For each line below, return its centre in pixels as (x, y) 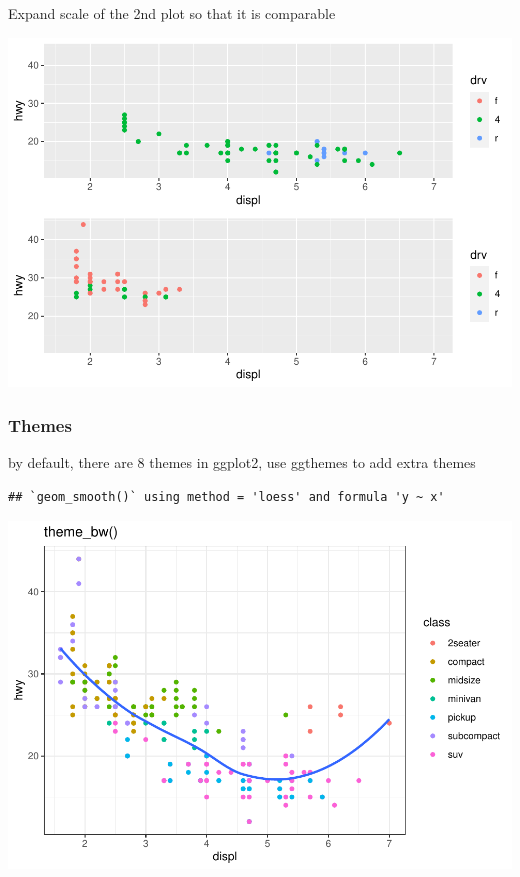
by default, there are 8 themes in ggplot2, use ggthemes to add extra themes (242, 462)
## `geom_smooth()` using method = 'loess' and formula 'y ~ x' (226, 496)
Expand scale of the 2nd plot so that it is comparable (172, 13)
